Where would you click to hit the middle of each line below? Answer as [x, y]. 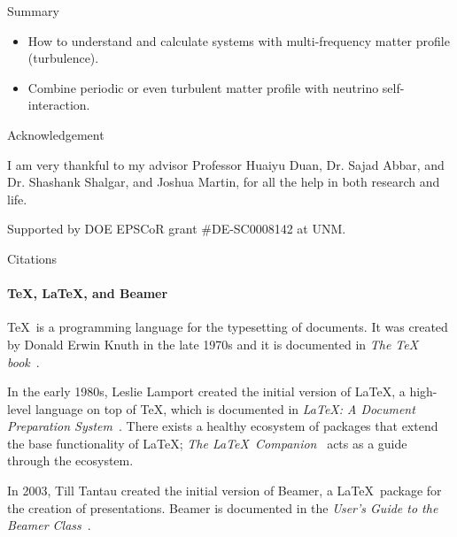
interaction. [59, 105]
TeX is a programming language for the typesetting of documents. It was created [228, 327]
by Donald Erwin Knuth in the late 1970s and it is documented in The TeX [213, 344]
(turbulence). [63, 58]
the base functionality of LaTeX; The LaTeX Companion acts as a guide [207, 443]
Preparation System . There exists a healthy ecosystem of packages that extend [223, 426]
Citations [32, 258]
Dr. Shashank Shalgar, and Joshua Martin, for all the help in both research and [224, 182]
